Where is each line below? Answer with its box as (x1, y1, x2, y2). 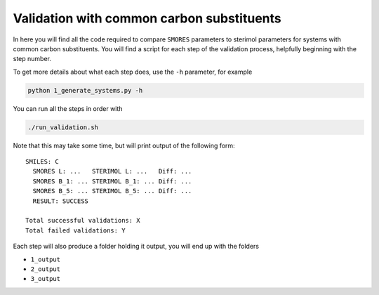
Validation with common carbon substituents (13, 11, 281, 26)
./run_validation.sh (27, 123, 98, 131)
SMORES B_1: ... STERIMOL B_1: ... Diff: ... (32, 177, 192, 185)
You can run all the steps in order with (13, 104, 123, 112)
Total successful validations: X (25, 216, 140, 225)
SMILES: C (25, 158, 59, 166)
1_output (30, 255, 61, 263)
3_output (30, 275, 61, 283)
